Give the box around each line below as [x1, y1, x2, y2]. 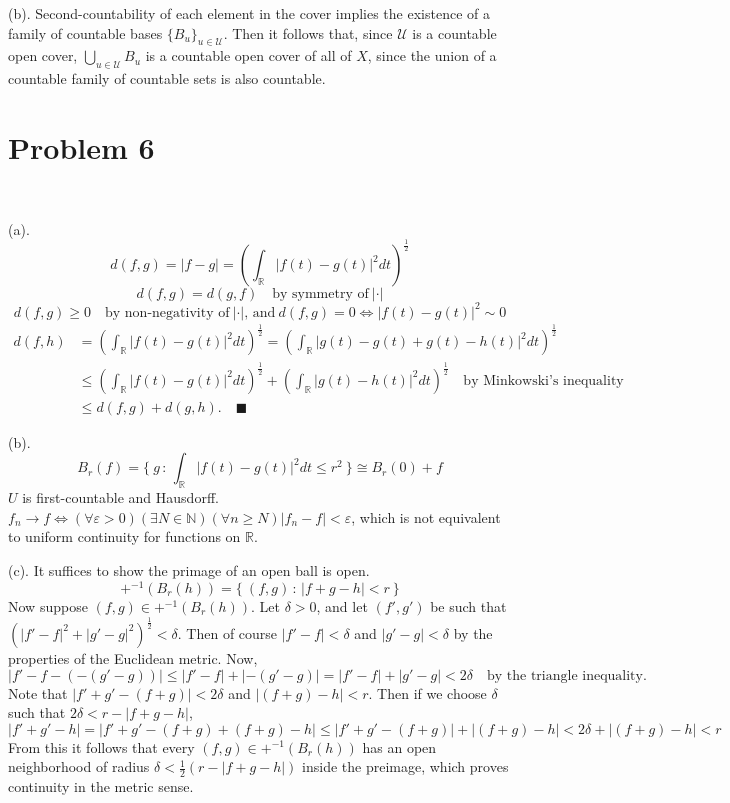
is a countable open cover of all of [145, 45, 352, 66]
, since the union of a [367, 45, 497, 66]
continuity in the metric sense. [8, 776, 194, 797]
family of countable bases [8, 22, 163, 43]
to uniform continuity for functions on [8, 526, 241, 547]
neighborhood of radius [8, 756, 150, 777]
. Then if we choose [368, 682, 487, 703]
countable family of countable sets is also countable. [8, 68, 326, 89]
